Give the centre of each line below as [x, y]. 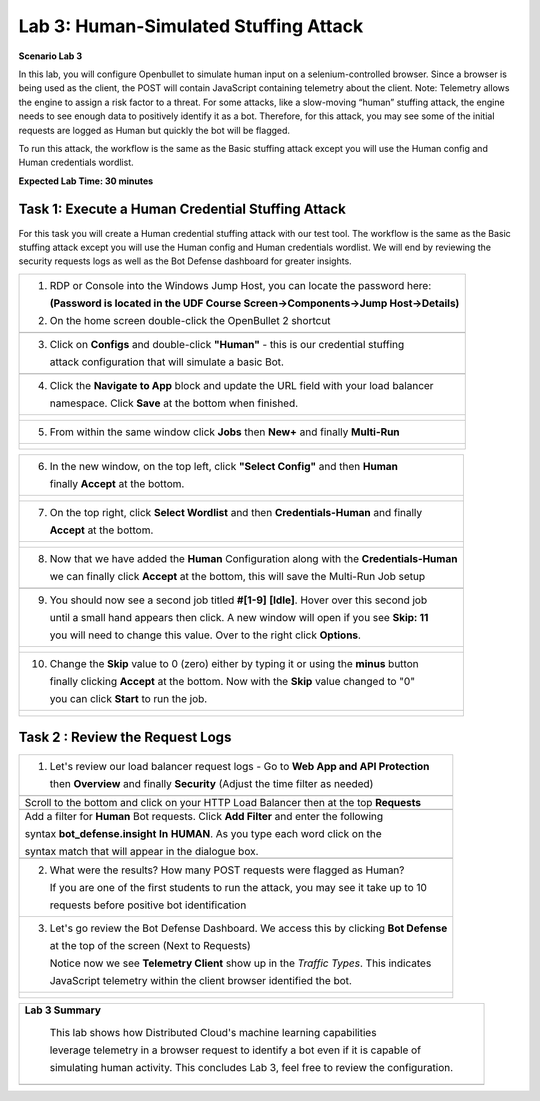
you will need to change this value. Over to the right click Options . [205, 635]
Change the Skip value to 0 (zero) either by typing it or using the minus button [234, 663]
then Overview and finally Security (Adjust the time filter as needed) [211, 784]
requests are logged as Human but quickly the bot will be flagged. [154, 130]
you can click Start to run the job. [128, 698]
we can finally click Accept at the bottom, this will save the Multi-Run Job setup [237, 576]
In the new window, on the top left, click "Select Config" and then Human [224, 466]
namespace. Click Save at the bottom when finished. [174, 403]
